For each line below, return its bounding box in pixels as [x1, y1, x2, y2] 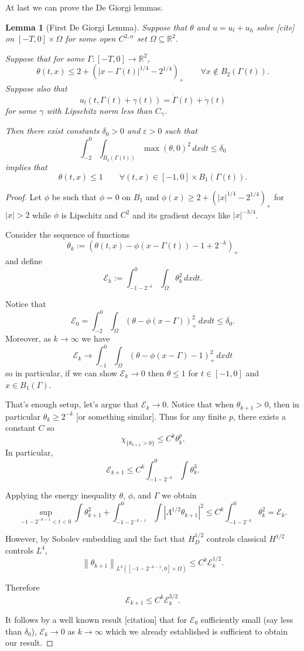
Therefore [5, 581, 40, 593]
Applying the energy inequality [5, 489, 117, 501]
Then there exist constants [5, 124, 100, 137]
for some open [65, 32, 116, 45]
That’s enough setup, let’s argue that [5, 398, 139, 410]
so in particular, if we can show [5, 366, 118, 379]
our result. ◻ [5, 636, 53, 649]
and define [5, 255, 43, 267]
